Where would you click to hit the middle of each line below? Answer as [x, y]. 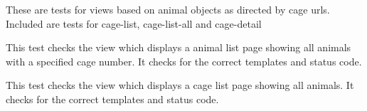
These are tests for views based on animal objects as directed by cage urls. [168, 9]
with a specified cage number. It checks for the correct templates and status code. [184, 61]
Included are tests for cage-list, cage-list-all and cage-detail [134, 23]
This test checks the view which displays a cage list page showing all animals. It [180, 85]
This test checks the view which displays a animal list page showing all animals [179, 47]
